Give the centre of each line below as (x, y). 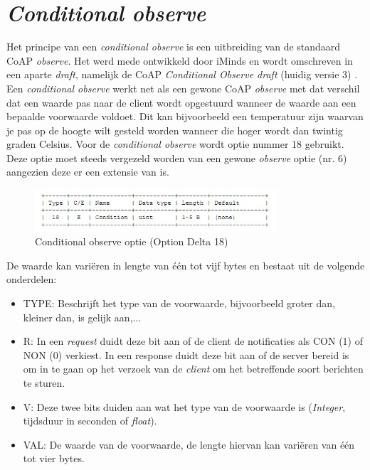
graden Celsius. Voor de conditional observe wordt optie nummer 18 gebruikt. (175, 144)
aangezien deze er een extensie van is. (88, 172)
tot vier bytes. (54, 458)
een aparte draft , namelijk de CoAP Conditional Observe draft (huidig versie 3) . (182, 74)
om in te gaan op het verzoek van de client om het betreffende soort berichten (193, 369)
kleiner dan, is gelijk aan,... (82, 317)
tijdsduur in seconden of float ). (90, 421)
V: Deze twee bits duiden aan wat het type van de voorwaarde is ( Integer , (184, 406)
